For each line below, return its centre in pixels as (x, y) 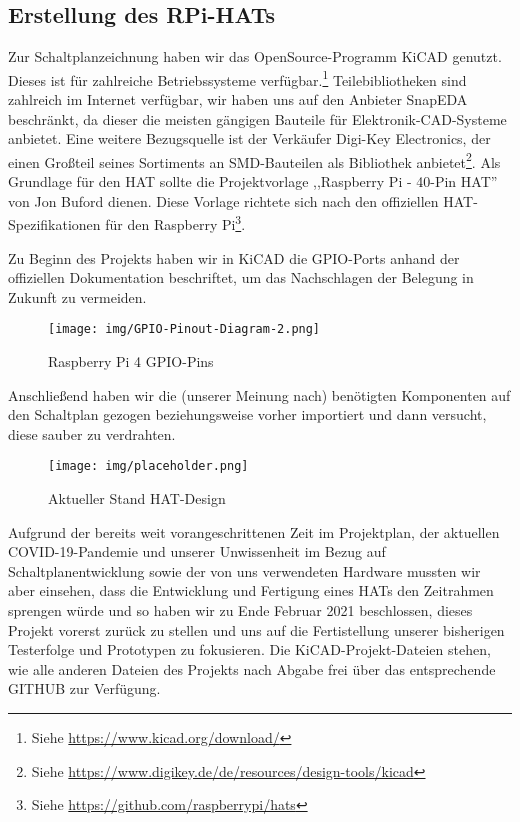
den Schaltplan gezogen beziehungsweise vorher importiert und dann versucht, (247, 414)
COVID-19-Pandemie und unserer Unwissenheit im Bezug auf (197, 551)
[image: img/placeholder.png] (148, 466)
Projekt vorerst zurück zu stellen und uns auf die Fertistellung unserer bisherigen (256, 629)
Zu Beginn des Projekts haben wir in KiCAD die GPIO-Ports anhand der (234, 257)
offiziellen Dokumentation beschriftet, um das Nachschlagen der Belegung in (241, 277)
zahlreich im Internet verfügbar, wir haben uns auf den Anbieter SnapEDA (238, 99)
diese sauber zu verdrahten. (92, 433)
